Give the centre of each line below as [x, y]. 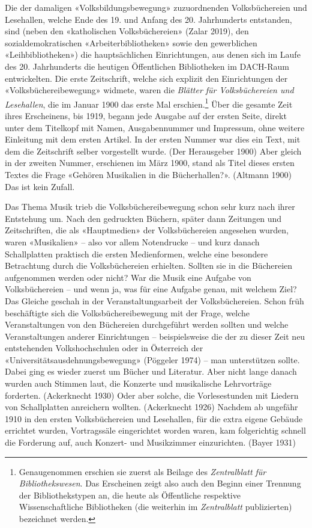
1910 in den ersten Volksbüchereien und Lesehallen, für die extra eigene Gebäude [154, 418]
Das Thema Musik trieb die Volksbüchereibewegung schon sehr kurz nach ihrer [150, 207]
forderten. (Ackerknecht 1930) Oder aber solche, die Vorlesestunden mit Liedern [152, 395]
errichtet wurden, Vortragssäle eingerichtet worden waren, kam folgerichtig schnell [155, 430]
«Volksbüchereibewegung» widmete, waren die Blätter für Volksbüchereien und [149, 90]
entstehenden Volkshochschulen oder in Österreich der [104, 348]
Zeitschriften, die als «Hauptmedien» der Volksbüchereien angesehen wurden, [147, 230]
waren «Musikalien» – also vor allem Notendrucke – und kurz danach [132, 241]
